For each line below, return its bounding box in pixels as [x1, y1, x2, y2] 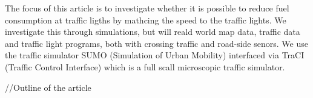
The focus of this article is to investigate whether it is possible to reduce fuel [5, 2, 289, 14]
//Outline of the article [5, 81, 91, 93]
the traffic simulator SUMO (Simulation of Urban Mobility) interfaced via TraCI [5, 49, 305, 61]
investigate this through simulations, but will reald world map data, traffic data [5, 25, 300, 38]
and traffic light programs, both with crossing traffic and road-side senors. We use [5, 37, 308, 49]
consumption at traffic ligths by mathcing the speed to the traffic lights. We [5, 13, 286, 26]
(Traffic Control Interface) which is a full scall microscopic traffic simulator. [5, 60, 285, 73]
